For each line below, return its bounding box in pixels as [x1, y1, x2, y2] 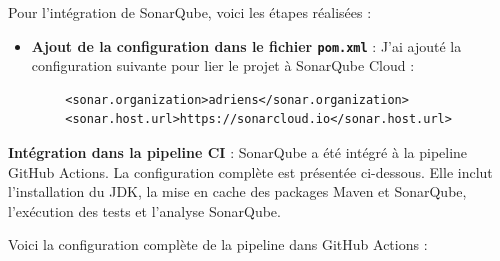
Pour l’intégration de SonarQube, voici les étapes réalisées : [8, 2, 372, 22]
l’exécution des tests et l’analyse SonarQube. [8, 200, 281, 221]
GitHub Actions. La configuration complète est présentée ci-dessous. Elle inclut [8, 161, 493, 182]
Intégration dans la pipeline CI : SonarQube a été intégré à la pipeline [8, 142, 468, 163]
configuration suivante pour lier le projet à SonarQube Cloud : [31, 55, 415, 76]
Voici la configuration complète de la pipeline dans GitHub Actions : [8, 234, 428, 255]
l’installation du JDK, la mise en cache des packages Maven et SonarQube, [8, 181, 467, 202]
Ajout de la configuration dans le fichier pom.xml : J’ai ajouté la [31, 35, 462, 56]
